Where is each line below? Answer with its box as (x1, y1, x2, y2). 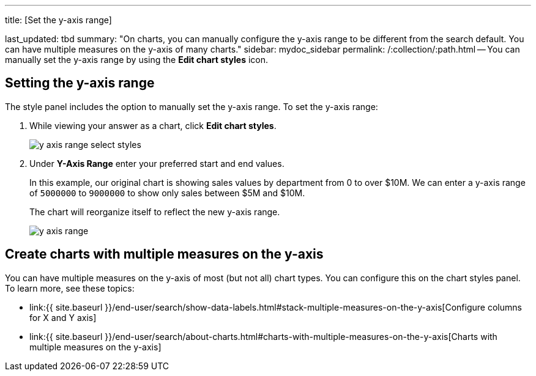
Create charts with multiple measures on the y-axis (5, 246, 324, 262)
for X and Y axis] (29, 312, 97, 323)
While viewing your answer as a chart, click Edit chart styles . (29, 120, 277, 131)
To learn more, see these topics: (5, 282, 135, 293)
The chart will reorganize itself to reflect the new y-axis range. (29, 206, 280, 217)
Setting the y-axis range (5, 75, 155, 91)
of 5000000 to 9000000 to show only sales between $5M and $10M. (29, 187, 305, 198)
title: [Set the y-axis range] (5, 15, 112, 25)
